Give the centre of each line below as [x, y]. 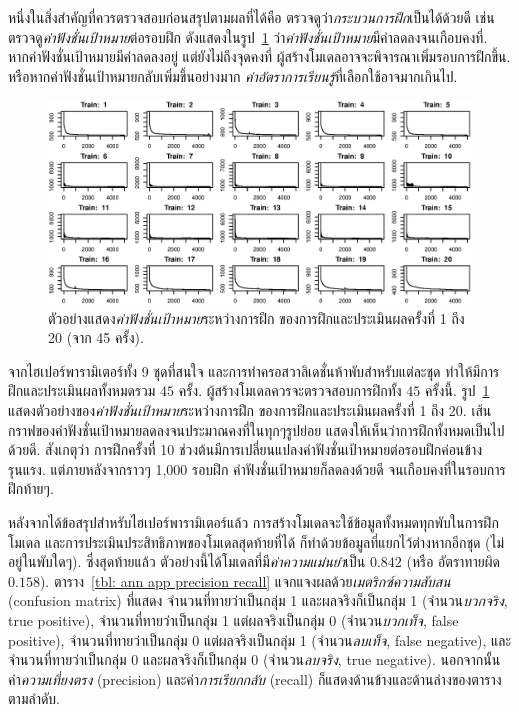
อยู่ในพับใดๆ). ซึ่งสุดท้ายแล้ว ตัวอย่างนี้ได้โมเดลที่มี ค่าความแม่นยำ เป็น [187, 561]
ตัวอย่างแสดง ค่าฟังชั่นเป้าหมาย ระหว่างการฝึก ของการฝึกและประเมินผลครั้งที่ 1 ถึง [256, 317]
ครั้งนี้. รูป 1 [457, 390]
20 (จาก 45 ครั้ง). [96, 337]
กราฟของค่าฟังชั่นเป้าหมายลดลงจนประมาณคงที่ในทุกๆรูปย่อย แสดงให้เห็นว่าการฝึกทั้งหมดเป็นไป [256, 429]
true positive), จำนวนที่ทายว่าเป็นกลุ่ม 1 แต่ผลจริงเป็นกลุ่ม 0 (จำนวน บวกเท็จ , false [233, 620]
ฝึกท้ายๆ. [31, 488]
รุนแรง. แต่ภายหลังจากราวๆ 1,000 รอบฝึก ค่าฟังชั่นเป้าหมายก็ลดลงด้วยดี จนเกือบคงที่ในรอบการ [257, 468]
